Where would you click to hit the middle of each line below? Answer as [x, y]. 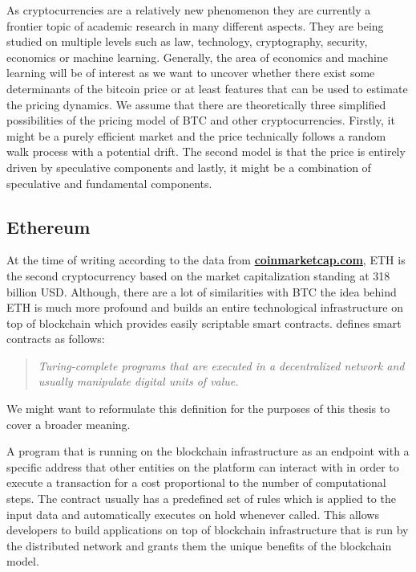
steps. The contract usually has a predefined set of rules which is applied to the [201, 498]
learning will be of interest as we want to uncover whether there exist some [191, 73]
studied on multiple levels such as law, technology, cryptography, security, [187, 41]
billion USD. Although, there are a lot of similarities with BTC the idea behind [202, 291]
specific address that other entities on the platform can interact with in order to [203, 466]
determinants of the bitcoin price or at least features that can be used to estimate [207, 88]
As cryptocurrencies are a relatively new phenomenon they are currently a [189, 10]
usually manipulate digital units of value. [138, 381]
